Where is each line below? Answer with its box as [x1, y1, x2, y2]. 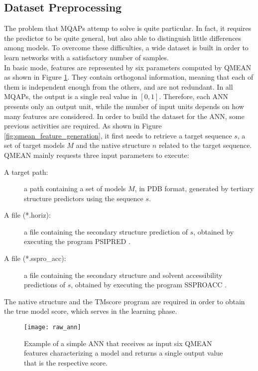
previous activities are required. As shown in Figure [4, 121, 162, 131]
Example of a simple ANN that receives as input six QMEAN [24, 338, 212, 348]
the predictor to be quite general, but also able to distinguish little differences [4, 32, 242, 43]
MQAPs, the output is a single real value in [4, 91, 137, 102]
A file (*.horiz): [4, 210, 51, 220]
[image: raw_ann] [24, 324, 81, 331]
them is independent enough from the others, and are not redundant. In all [4, 81, 233, 92]
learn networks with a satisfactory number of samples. [4, 52, 169, 62]
